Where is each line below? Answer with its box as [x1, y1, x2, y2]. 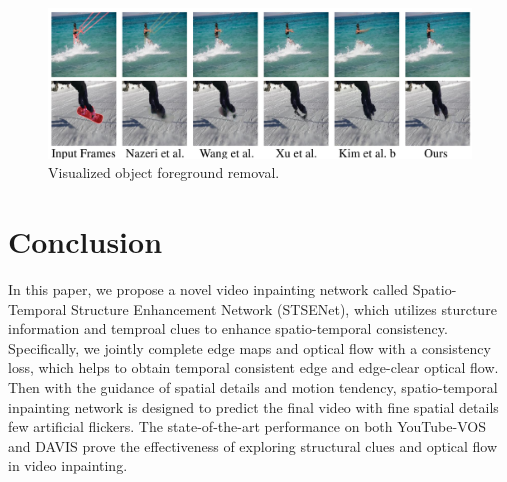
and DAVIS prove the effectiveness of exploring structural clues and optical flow [8, 435, 498, 456]
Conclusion [8, 221, 163, 262]
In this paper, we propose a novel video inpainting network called [8, 279, 409, 300]
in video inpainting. [8, 455, 128, 476]
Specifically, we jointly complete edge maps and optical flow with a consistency [8, 337, 491, 358]
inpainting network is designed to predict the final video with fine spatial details [8, 396, 499, 417]
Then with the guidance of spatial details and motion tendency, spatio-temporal [8, 377, 498, 397]
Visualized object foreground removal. [48, 162, 280, 183]
